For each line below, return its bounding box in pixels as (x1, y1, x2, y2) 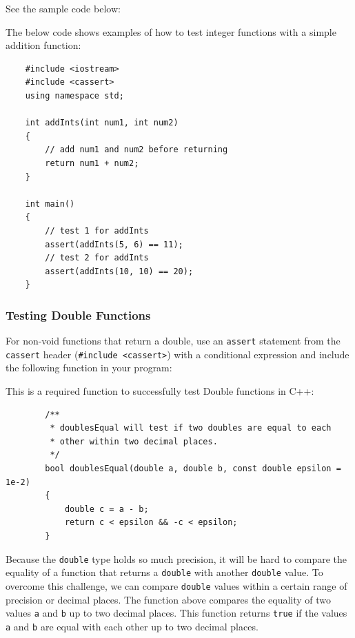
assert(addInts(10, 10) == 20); (45, 266, 194, 276)
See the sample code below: (6, 1, 121, 15)
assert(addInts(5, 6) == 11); (45, 239, 183, 249)
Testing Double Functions (6, 306, 151, 323)
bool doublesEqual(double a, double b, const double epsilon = (45, 463, 341, 473)
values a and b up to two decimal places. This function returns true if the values (6, 606, 347, 620)
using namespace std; (25, 90, 124, 101)
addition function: (6, 38, 81, 52)
